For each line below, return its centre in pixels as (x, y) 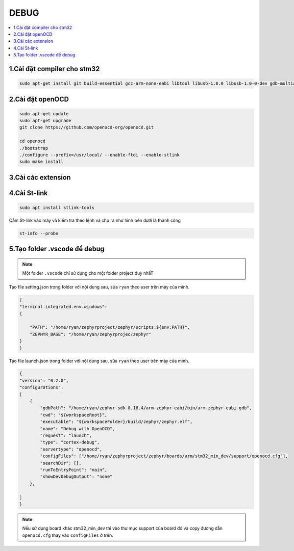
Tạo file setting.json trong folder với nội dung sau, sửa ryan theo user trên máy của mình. (99, 287)
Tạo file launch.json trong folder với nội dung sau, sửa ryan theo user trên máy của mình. (99, 361)
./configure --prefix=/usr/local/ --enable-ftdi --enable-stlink (99, 155)
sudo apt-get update (44, 114)
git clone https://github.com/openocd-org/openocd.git (86, 127)
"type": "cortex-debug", (70, 442)
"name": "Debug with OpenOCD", (77, 429)
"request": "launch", (66, 435)
